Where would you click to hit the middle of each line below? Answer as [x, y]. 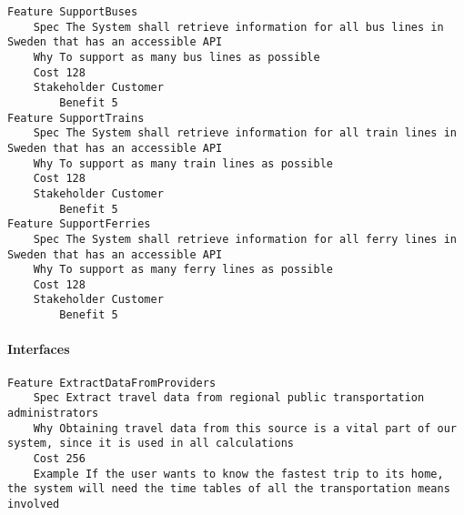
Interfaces [39, 349]
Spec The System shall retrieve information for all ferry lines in [245, 239]
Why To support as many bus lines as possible [177, 57]
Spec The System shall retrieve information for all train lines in [245, 133]
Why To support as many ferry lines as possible [183, 270]
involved [34, 504]
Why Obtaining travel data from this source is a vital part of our [245, 428]
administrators [53, 413]
